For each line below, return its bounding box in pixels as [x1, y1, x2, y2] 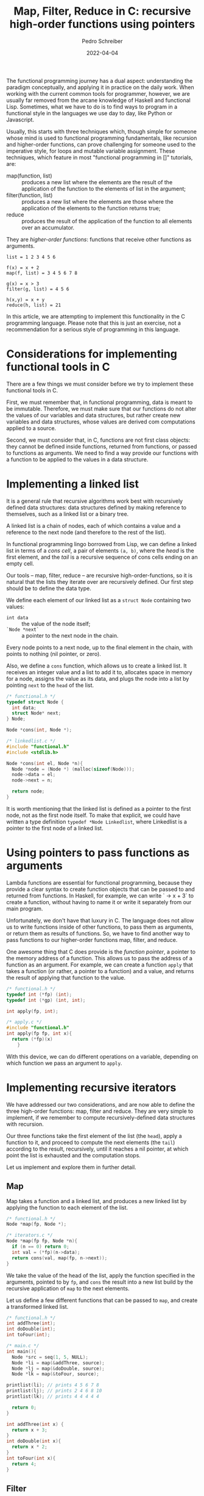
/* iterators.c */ [6, 1232, 53, 1239]
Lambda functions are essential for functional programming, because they [6, 879, 192, 886]
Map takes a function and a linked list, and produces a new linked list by [6, 1197, 187, 1204]
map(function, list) [6, 172, 52, 179]
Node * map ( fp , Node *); [6, 1221, 67, 1228]
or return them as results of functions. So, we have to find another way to [6, 929, 191, 937]
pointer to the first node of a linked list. [6, 824, 104, 832]
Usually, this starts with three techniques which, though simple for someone [6, 128, 197, 135]
